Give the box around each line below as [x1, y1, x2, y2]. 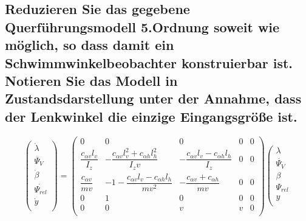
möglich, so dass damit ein [5, 35, 174, 54]
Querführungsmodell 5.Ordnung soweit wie [5, 17, 280, 36]
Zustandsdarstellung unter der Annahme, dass [5, 89, 302, 108]
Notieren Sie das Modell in [5, 71, 178, 89]
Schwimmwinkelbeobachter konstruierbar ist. [5, 53, 293, 72]
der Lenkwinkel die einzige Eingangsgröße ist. [5, 107, 297, 125]
